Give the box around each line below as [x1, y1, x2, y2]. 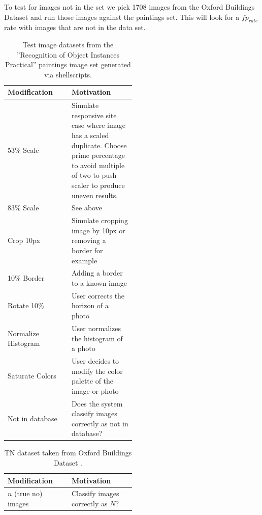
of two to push [72, 170, 117, 180]
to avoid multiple [72, 159, 125, 170]
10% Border [8, 273, 45, 283]
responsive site [72, 110, 117, 120]
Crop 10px [8, 235, 40, 246]
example [72, 255, 97, 265]
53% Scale [8, 145, 39, 155]
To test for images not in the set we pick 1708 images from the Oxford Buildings [4, 2, 255, 12]
